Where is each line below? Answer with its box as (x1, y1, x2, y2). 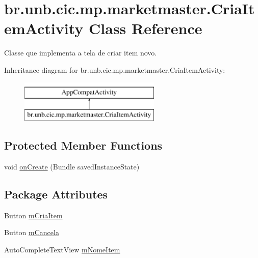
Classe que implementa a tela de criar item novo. (4, 47, 157, 58)
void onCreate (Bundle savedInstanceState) (4, 161, 140, 171)
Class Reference (89, 18, 202, 39)
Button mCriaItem (4, 210, 63, 220)
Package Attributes (4, 186, 108, 202)
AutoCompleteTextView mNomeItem (4, 244, 120, 254)
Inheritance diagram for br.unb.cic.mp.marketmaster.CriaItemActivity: (4, 64, 225, 75)
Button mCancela (4, 227, 59, 238)
